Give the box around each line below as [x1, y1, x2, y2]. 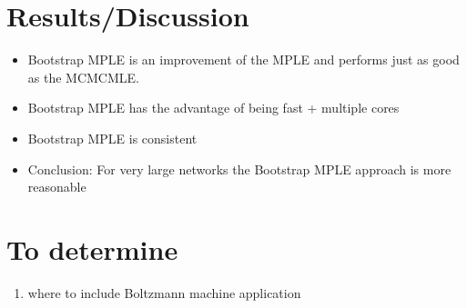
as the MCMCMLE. [27, 67, 139, 86]
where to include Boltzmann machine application [27, 283, 301, 302]
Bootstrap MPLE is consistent [27, 128, 198, 147]
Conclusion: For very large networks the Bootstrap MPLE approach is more [27, 159, 452, 178]
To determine [6, 230, 178, 267]
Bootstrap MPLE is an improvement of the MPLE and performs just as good [27, 50, 460, 69]
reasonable [27, 177, 86, 196]
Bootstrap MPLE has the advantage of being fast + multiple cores [27, 98, 400, 117]
